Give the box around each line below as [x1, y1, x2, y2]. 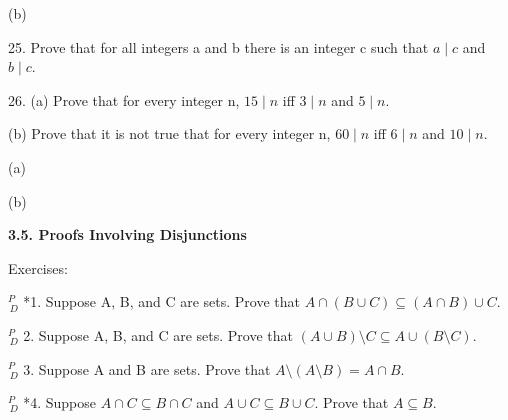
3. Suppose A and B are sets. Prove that [23, 358, 271, 379]
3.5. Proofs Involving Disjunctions [8, 224, 247, 245]
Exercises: [8, 257, 68, 278]
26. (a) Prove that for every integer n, [8, 89, 240, 110]
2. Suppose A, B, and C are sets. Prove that [23, 324, 293, 345]
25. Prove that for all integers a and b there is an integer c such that [8, 36, 429, 57]
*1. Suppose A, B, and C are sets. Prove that [23, 291, 300, 312]
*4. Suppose [23, 392, 97, 413]
